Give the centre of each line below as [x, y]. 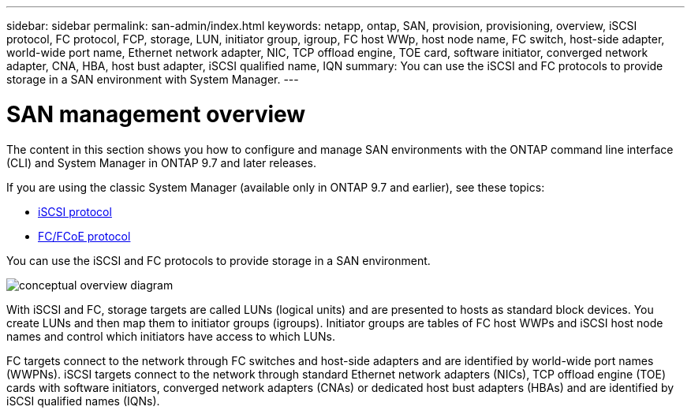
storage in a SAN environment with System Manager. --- [153, 79]
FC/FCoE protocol [84, 236]
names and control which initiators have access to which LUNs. [171, 336]
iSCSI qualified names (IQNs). [83, 401]
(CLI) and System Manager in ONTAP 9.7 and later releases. [162, 162]
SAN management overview [156, 114]
